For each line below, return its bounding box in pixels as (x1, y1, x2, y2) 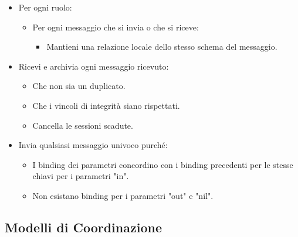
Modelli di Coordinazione (5, 218, 162, 236)
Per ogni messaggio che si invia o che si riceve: (32, 20, 199, 33)
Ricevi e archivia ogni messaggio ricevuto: (18, 60, 169, 72)
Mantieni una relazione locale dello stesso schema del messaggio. (46, 40, 277, 53)
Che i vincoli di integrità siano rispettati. (32, 99, 180, 111)
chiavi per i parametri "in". (32, 170, 129, 182)
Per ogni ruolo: (18, 1, 72, 13)
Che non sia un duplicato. (32, 80, 126, 92)
